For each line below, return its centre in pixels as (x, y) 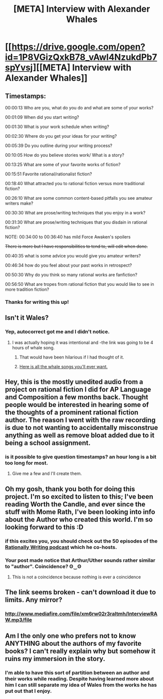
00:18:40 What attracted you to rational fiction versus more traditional (75, 183)
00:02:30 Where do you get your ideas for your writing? (61, 136)
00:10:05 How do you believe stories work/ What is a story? (65, 155)
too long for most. (27, 463)
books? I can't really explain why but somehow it (80, 651)
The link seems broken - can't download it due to (81, 592)
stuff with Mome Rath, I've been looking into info (80, 512)
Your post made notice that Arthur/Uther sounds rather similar (80, 560)
